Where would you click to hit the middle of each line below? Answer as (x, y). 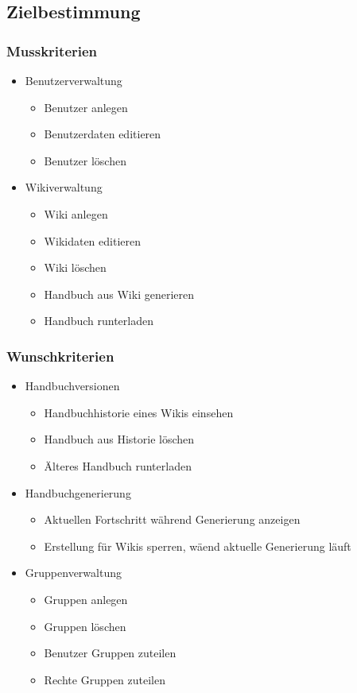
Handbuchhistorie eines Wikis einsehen (139, 412)
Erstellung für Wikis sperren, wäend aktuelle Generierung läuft (198, 546)
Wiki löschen (75, 267)
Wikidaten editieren (92, 240)
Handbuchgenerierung (78, 492)
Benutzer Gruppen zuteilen (110, 653)
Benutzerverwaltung (74, 80)
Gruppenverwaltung (73, 573)
